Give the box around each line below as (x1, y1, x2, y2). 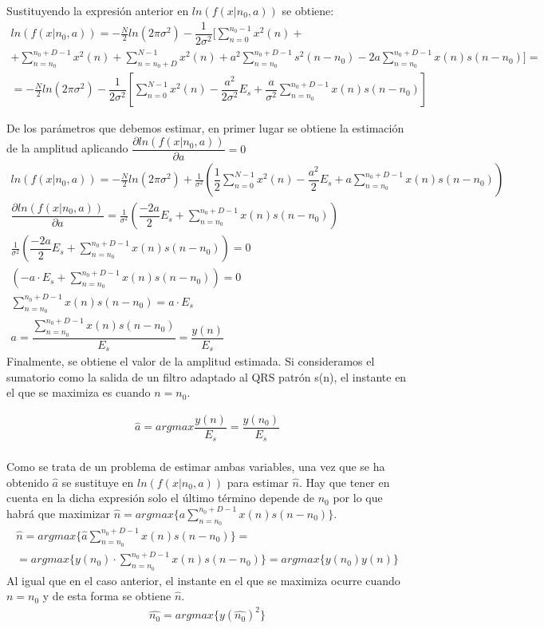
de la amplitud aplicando (6, 140, 128, 156)
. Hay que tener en (298, 473, 390, 490)
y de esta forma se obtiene (42, 587, 171, 604)
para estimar (227, 473, 289, 490)
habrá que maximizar (6, 504, 110, 521)
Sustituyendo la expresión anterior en (6, 2, 189, 18)
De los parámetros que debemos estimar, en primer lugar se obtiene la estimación (6, 120, 404, 136)
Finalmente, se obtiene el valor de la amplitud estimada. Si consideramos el (6, 353, 375, 370)
